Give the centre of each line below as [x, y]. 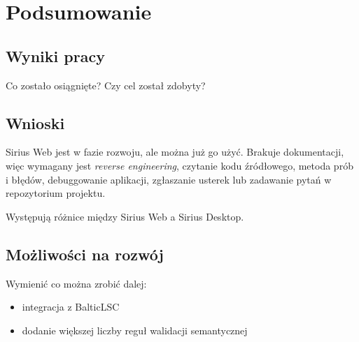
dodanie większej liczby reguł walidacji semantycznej [135, 330]
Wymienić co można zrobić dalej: [76, 283]
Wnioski [35, 122]
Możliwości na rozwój [85, 254]
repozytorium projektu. [56, 193]
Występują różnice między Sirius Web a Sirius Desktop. [125, 216]
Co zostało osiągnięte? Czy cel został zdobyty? [106, 85]
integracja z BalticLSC [71, 307]
